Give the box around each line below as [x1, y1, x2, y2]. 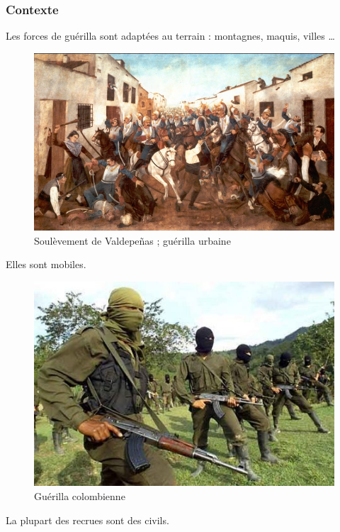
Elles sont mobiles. [6, 257, 86, 272]
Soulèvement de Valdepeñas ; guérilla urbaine [34, 233, 231, 248]
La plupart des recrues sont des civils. [6, 512, 169, 527]
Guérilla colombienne [34, 488, 125, 503]
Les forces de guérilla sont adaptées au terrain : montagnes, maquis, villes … [6, 28, 335, 43]
